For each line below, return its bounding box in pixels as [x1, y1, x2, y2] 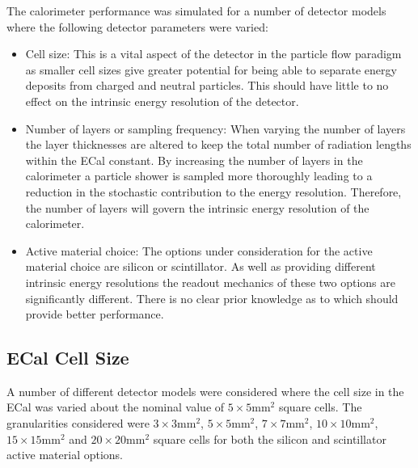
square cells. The [278, 398, 362, 415]
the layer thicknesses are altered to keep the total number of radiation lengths [25, 136, 412, 153]
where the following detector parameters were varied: [6, 18, 268, 35]
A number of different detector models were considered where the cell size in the [6, 382, 404, 399]
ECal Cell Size [6, 345, 129, 370]
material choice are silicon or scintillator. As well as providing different [25, 258, 376, 275]
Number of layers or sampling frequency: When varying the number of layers [25, 120, 406, 137]
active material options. [6, 446, 124, 463]
